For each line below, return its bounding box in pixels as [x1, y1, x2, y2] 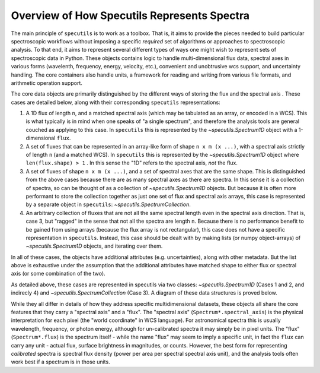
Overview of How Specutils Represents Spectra [11, 9, 250, 22]
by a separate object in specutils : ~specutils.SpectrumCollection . [25, 201, 191, 208]
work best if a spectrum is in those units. [11, 358, 110, 365]
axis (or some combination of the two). [11, 270, 106, 277]
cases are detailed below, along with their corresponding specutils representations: [11, 99, 220, 106]
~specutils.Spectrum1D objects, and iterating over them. [25, 242, 163, 249]
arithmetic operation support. [11, 79, 82, 86]
